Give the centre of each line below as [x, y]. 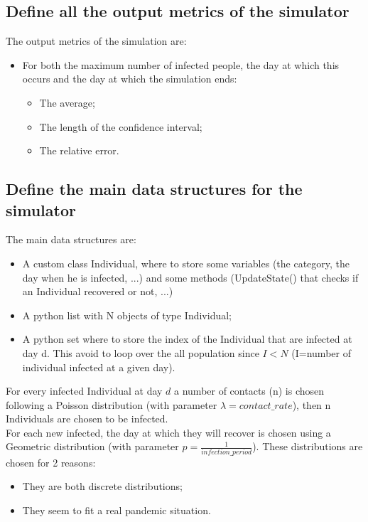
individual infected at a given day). [99, 367]
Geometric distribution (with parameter [92, 446]
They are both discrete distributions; [102, 486]
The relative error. [79, 150]
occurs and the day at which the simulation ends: [130, 79]
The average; [67, 102]
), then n [312, 404]
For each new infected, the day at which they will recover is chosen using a [168, 432]
